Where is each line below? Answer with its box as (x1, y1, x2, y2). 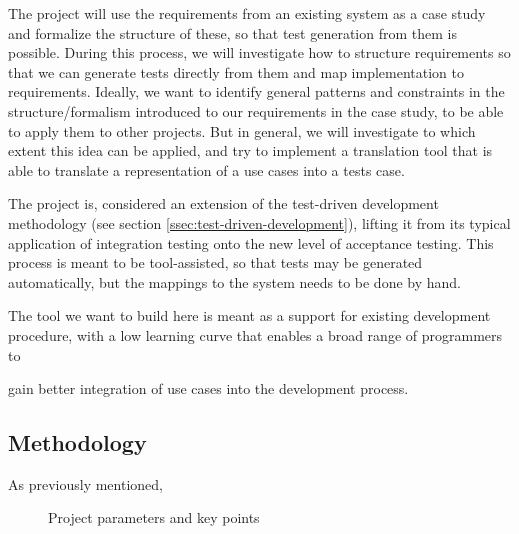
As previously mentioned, (8, 473, 163, 494)
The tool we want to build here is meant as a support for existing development (8, 305, 491, 326)
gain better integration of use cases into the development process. (8, 378, 409, 399)
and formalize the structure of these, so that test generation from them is (8, 22, 457, 43)
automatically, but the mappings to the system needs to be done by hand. (8, 271, 461, 292)
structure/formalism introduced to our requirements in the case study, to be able (8, 100, 504, 121)
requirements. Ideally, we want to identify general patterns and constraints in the (8, 81, 505, 102)
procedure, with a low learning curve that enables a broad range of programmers (8, 324, 503, 345)
